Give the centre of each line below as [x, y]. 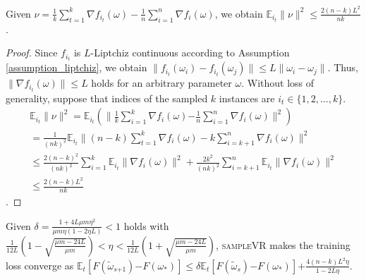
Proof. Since [32, 53]
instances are [247, 98]
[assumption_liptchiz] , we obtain [77, 67]
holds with [146, 225]
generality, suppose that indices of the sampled [107, 98]
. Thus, [343, 67]
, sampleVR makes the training [283, 244]
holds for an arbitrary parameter [161, 83]
